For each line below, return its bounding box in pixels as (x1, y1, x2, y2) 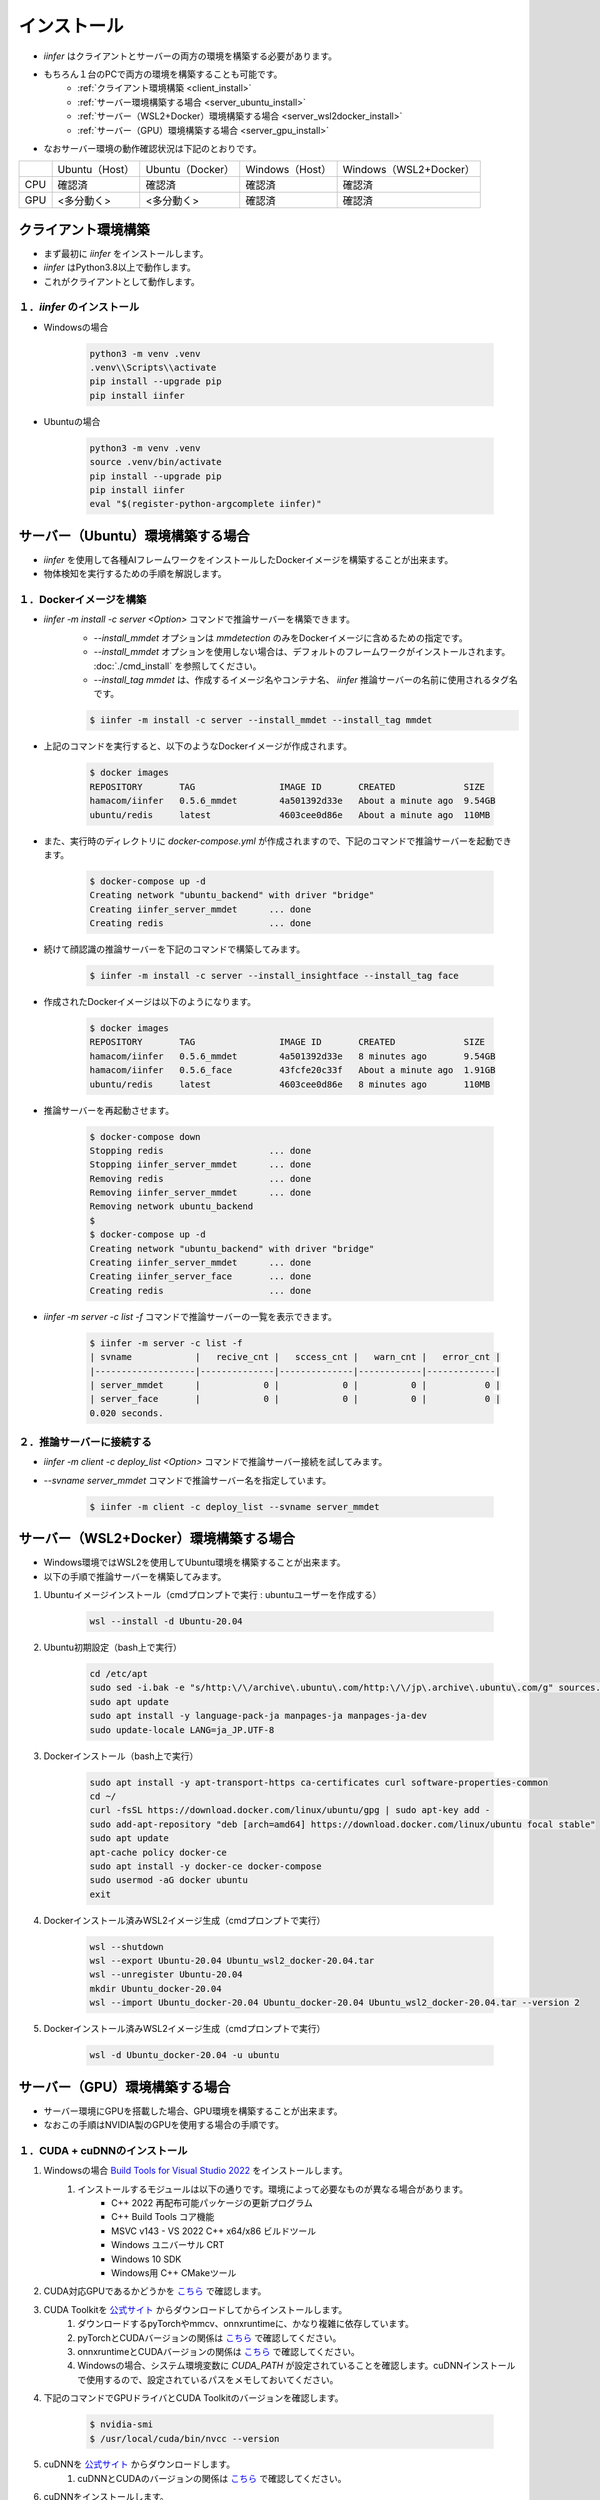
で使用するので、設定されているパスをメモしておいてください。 (77, 2373, 339, 2385)
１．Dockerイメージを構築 (18, 593, 147, 607)
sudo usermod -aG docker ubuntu (89, 1875, 249, 1886)
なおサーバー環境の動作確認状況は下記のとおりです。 (43, 142, 262, 154)
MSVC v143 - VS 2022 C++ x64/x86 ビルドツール (111, 2225, 317, 2237)
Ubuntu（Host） (57, 163, 135, 177)
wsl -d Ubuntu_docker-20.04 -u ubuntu (89, 2050, 280, 2061)
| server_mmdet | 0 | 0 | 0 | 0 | (89, 1379, 502, 1390)
